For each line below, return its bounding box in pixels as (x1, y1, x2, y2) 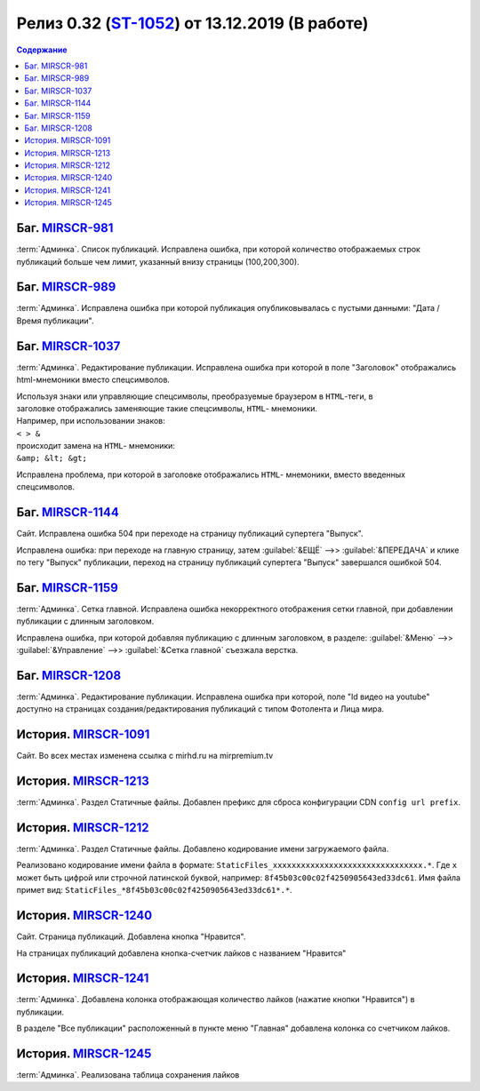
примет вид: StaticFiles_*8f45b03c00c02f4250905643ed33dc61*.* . (16, 885, 292, 896)
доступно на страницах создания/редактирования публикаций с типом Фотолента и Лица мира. (16, 704, 385, 714)
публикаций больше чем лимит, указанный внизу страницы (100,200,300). (16, 256, 300, 267)
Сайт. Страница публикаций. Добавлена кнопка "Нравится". (16, 931, 246, 942)
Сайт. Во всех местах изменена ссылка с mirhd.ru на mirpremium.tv (16, 751, 274, 761)
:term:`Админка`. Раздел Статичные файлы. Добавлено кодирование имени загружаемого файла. (16, 844, 389, 855)
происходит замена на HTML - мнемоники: (16, 441, 175, 451)
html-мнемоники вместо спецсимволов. (16, 374, 171, 386)
